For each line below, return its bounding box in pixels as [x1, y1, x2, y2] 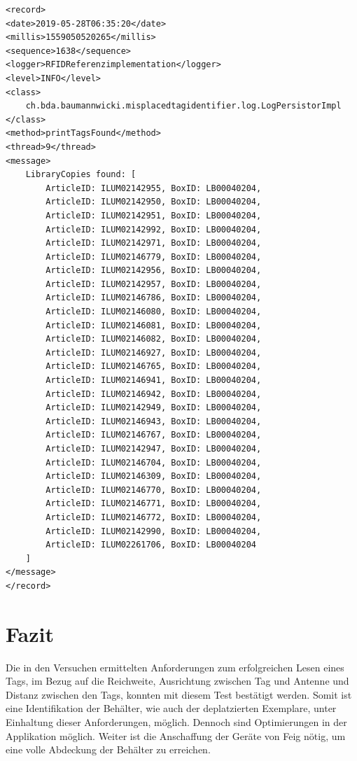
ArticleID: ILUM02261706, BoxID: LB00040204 [45, 540, 256, 550]
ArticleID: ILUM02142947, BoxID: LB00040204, [45, 444, 262, 454]
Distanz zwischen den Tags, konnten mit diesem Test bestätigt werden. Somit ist [6, 687, 352, 701]
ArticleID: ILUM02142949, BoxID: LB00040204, [45, 403, 262, 413]
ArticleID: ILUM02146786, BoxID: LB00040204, [45, 293, 262, 303]
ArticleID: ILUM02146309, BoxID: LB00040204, [45, 471, 262, 482]
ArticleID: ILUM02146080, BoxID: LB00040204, [45, 307, 262, 317]
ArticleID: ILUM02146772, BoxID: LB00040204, [45, 512, 262, 522]
